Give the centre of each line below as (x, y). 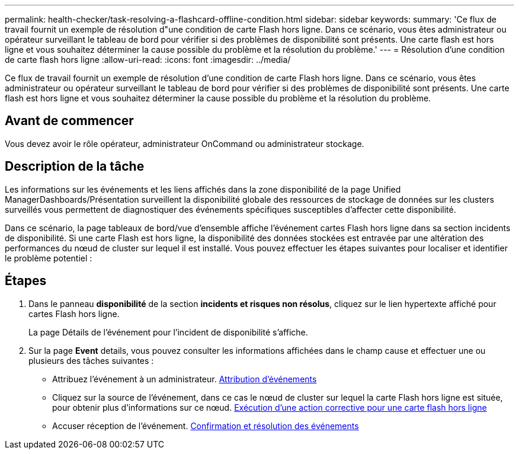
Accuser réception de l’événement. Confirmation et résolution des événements (206, 426)
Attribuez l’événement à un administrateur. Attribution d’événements (185, 379)
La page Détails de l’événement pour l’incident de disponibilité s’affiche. (168, 332)
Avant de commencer (69, 121)
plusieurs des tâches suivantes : (91, 360)
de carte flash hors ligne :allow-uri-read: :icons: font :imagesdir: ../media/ (148, 60)
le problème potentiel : (49, 258)
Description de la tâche (75, 167)
